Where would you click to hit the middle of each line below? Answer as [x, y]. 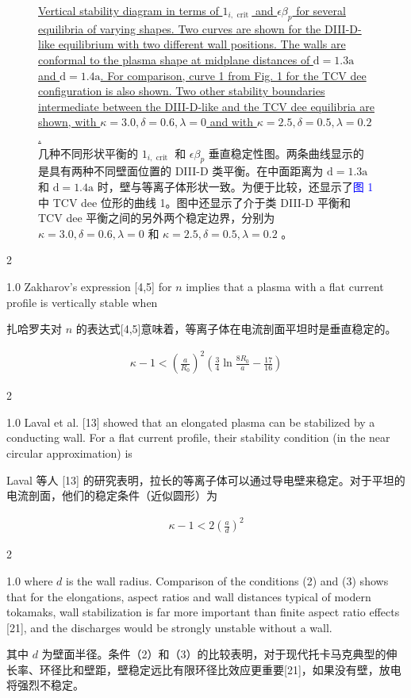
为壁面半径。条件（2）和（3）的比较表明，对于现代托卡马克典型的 [214, 654]
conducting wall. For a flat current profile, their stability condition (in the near [198, 437]
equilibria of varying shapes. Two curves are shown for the [180, 28]
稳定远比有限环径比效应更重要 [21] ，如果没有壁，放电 [265, 669]
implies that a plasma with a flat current [285, 286]
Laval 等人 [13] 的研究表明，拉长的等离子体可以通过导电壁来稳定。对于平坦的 [206, 479]
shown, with [67, 122]
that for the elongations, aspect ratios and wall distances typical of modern [189, 596]
